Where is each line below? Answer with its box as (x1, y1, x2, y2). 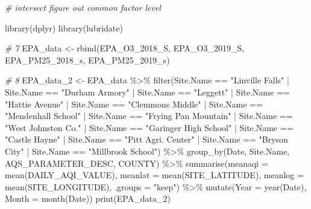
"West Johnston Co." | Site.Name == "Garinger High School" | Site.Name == (5, 121, 294, 133)
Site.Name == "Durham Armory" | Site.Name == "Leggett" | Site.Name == (5, 85, 290, 98)
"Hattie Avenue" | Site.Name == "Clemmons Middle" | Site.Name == (5, 97, 263, 110)
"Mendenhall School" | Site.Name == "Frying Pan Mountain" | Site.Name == (5, 109, 293, 122)
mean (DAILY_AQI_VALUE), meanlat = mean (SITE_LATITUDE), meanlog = (5, 169, 304, 181)
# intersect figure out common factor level (5, 1, 161, 13)
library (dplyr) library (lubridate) (5, 21, 123, 34)
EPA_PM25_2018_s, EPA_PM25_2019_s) (5, 53, 170, 66)
